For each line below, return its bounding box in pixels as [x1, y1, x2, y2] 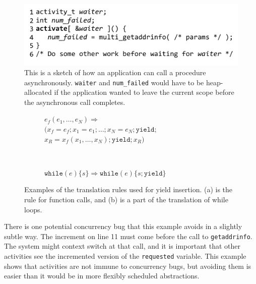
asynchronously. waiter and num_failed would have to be [24, 77, 204, 87]
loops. [24, 204, 42, 214]
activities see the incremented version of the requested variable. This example [4, 251, 246, 261]
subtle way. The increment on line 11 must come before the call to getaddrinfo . [4, 231, 252, 241]
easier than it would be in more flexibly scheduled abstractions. [4, 270, 200, 281]
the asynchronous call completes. [24, 96, 125, 107]
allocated [24, 87, 52, 97]
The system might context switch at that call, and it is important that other [4, 241, 240, 251]
